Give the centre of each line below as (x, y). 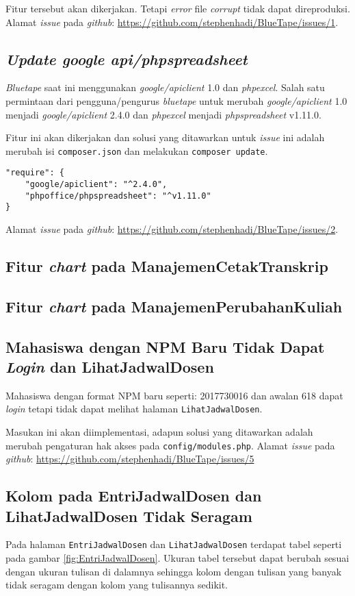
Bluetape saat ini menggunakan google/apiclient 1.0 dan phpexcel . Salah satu (165, 87)
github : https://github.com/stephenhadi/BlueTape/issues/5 (130, 459)
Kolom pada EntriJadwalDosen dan (134, 496)
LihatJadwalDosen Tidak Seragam (129, 516)
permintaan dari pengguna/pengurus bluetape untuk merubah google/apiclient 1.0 (176, 100)
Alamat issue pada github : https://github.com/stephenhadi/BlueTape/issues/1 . (172, 22)
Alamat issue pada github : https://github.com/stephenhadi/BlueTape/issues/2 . (172, 229)
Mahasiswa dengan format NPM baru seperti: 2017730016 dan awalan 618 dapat (174, 395)
